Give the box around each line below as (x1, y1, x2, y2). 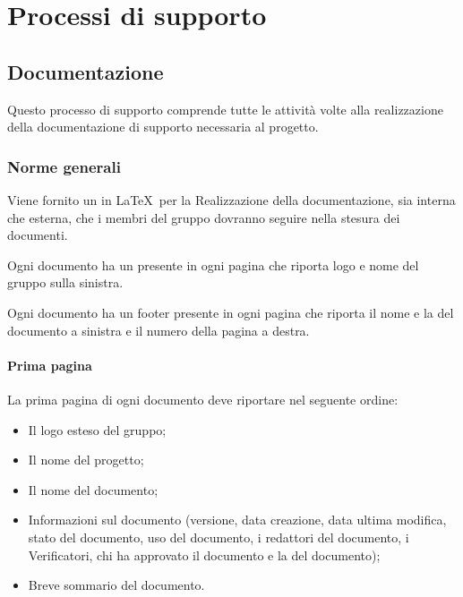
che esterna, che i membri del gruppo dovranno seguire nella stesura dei (7, 208, 400, 226)
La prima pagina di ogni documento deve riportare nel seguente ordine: (7, 389, 399, 408)
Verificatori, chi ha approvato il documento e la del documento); (28, 545, 381, 564)
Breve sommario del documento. (28, 576, 205, 594)
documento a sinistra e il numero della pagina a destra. (7, 320, 310, 339)
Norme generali (7, 155, 121, 177)
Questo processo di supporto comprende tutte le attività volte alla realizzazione (7, 99, 443, 118)
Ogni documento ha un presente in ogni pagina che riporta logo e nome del (7, 255, 419, 274)
